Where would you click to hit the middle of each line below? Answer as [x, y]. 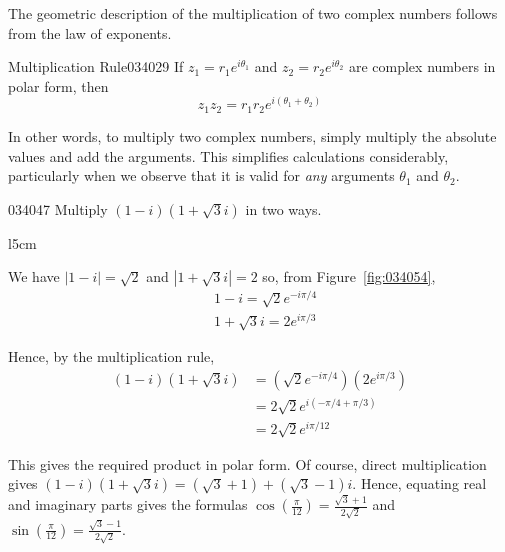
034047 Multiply [58, 208]
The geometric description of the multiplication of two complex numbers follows [253, 13]
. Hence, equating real [419, 483]
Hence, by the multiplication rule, [111, 356]
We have [34, 276]
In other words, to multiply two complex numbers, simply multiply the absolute [252, 135]
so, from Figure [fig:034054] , [349, 276]
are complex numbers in [422, 66]
